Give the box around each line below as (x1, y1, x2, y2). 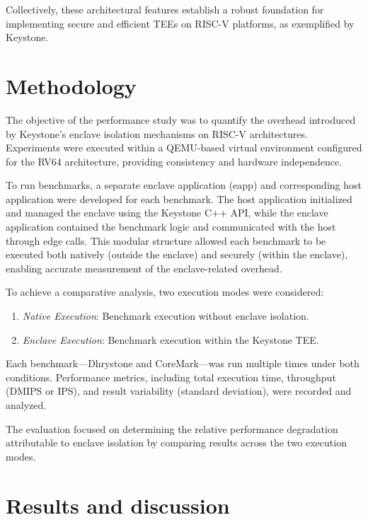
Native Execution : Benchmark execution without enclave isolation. (22, 308, 309, 323)
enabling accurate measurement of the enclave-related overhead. (6, 260, 282, 275)
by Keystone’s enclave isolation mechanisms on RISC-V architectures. (6, 126, 308, 141)
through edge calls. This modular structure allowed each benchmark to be (6, 233, 326, 248)
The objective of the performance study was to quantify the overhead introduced (6, 112, 356, 127)
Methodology (6, 71, 137, 100)
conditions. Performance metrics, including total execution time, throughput (6, 369, 336, 384)
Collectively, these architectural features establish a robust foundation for (6, 2, 324, 16)
